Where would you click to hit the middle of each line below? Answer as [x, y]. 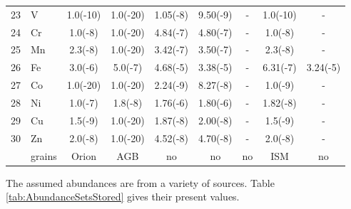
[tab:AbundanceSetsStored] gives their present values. [123, 197]
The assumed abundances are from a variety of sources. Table [140, 182]
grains [44, 155]
